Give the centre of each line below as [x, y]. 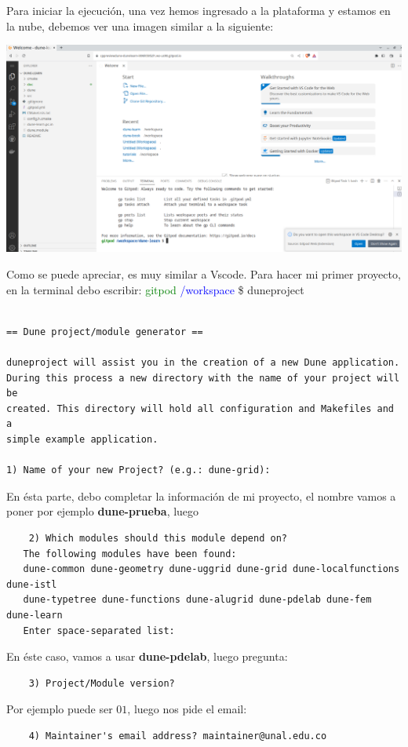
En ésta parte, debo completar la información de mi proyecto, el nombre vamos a [201, 496]
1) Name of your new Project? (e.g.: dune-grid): [138, 470]
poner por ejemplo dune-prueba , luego [103, 511]
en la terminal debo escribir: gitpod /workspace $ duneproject [155, 289]
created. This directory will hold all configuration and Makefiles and [200, 408]
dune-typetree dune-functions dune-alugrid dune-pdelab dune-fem [197, 600]
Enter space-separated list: [99, 630]
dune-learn [35, 615]
